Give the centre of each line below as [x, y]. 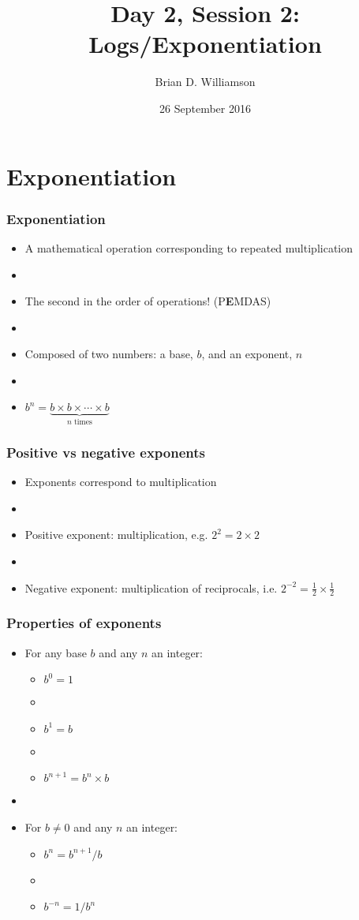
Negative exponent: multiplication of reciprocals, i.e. [151, 587]
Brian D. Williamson [205, 82]
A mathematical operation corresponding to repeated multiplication [189, 247]
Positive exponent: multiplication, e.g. [116, 535]
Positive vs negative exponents [106, 452]
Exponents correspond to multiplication [121, 482]
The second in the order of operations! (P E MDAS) [148, 301]
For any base [56, 652]
